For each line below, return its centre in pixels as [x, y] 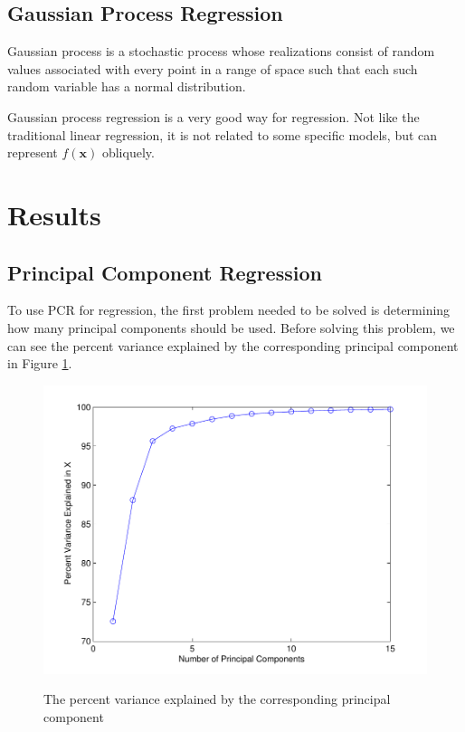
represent [33, 152]
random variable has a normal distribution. [127, 86]
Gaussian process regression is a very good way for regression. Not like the [214, 116]
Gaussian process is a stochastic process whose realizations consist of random [221, 51]
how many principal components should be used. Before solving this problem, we [231, 327]
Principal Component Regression [165, 272]
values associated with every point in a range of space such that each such [213, 68]
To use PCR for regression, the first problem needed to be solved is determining [229, 310]
